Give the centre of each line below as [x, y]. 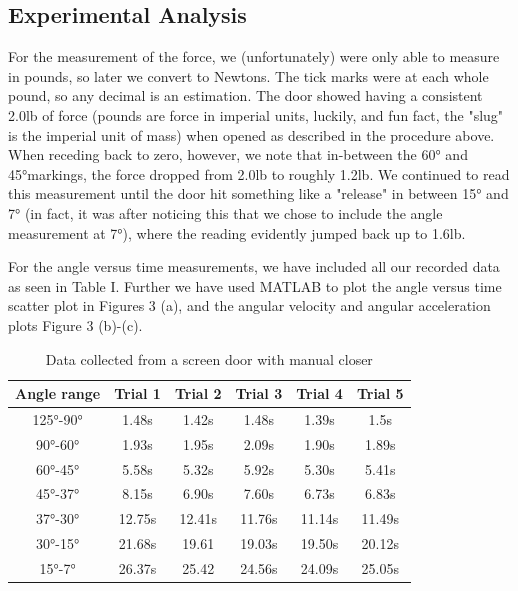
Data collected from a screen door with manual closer [209, 358]
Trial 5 [380, 393]
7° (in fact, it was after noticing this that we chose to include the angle [225, 212]
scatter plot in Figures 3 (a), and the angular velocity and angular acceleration [249, 305]
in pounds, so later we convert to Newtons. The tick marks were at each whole [248, 75]
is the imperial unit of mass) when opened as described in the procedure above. [251, 134]
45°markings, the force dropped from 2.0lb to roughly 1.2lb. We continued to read [259, 173]
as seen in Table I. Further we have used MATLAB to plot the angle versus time [255, 285]
